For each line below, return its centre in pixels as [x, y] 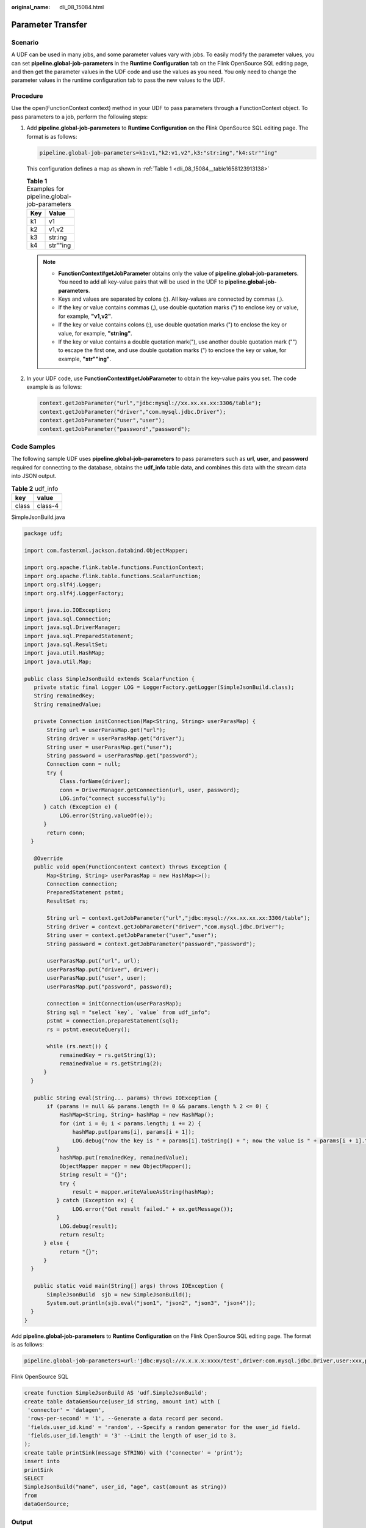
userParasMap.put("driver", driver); [103, 969]
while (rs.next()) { [77, 1046]
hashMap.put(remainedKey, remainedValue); [124, 1158]
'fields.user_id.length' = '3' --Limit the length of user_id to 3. [132, 1436]
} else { [56, 1243]
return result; [82, 1234]
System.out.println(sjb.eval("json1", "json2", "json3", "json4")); [151, 1303]
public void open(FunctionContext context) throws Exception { [130, 867]
